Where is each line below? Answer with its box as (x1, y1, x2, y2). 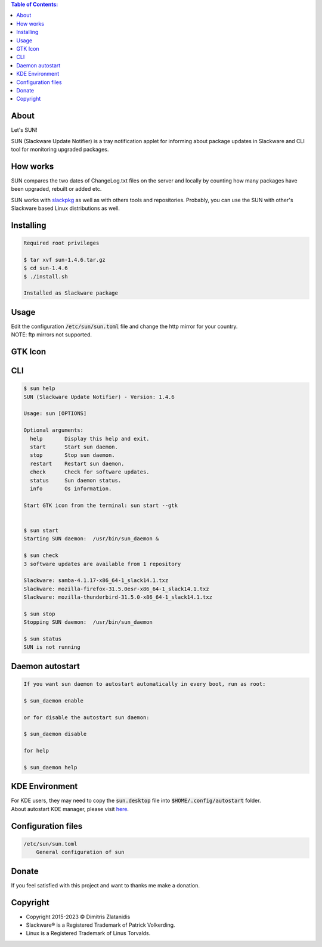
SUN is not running (23, 644, 80, 651)
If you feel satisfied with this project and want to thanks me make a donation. (11, 881, 200, 889)
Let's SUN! (11, 126, 38, 134)
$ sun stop (23, 610, 55, 617)
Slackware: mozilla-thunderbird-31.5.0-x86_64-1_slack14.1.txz (23, 594, 213, 601)
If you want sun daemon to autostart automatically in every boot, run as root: (23, 680, 266, 688)
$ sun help (23, 385, 55, 392)
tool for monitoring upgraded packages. (11, 146, 109, 153)
